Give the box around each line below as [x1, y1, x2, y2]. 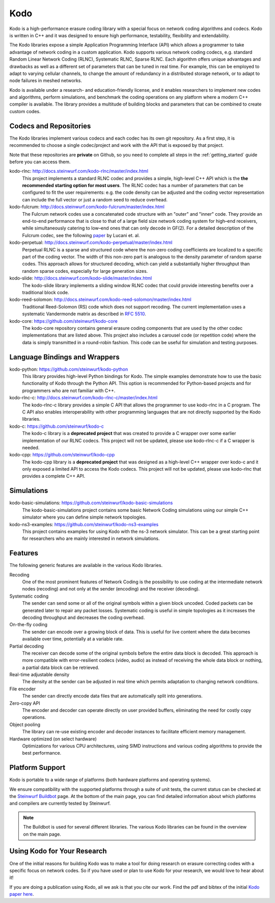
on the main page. [23, 831, 61, 837]
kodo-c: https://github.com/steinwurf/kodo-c [9, 423, 104, 429]
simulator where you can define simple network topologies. [22, 514, 147, 520]
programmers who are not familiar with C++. [22, 388, 116, 394]
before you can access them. [9, 159, 71, 165]
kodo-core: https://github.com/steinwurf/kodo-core [9, 318, 118, 324]
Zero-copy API [9, 700, 40, 706]
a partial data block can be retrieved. [22, 664, 99, 670]
